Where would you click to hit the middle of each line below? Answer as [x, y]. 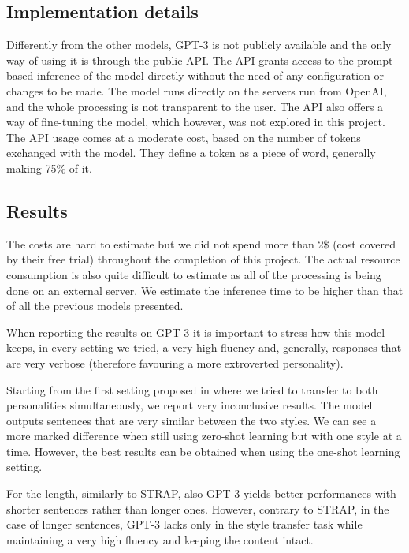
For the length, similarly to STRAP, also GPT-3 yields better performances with [201, 493]
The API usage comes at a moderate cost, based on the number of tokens [184, 137]
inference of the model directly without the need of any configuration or [210, 75]
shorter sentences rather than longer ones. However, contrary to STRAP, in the [198, 508]
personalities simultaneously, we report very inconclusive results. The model [190, 405]
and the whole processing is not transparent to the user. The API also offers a [195, 106]
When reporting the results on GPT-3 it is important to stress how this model [196, 332]
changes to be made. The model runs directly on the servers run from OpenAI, [197, 90]
